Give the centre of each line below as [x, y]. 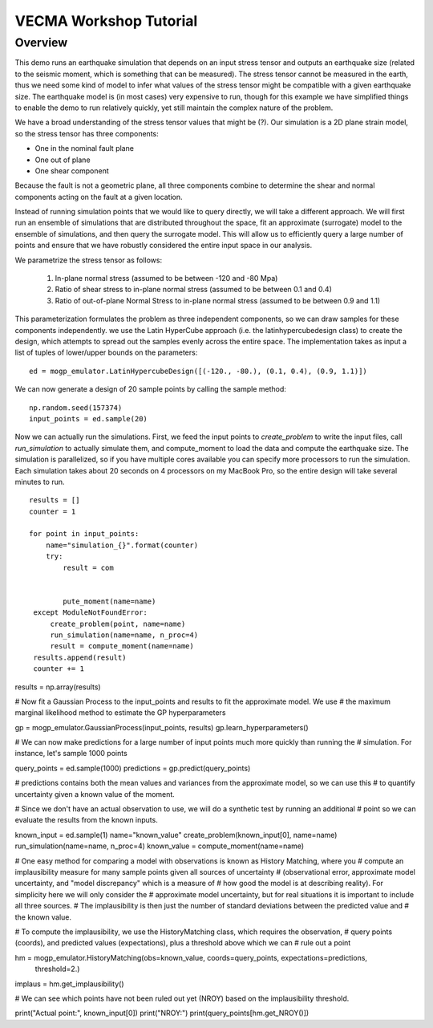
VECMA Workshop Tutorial [106, 21]
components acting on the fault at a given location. [99, 197]
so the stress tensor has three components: [87, 133]
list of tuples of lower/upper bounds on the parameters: [106, 352]
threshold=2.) [57, 969]
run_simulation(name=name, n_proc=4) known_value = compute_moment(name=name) [160, 846]
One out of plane [63, 160]
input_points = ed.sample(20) [89, 419]
